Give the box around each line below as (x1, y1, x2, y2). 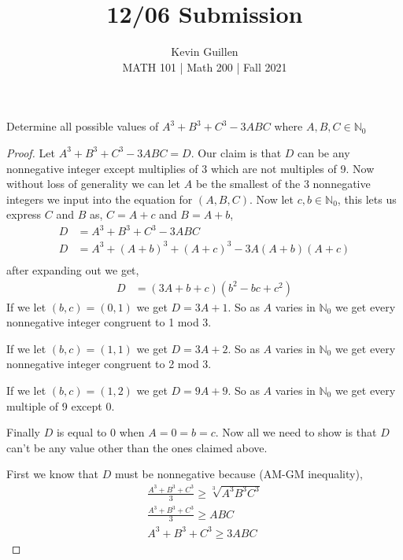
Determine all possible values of (6, 118, 159, 134)
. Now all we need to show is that (215, 424, 377, 440)
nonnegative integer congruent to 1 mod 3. (6, 314, 212, 330)
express (6, 206, 42, 223)
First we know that (6, 466, 98, 482)
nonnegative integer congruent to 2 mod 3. (6, 356, 212, 372)
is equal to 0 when (56, 424, 145, 440)
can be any (298, 144, 350, 160)
